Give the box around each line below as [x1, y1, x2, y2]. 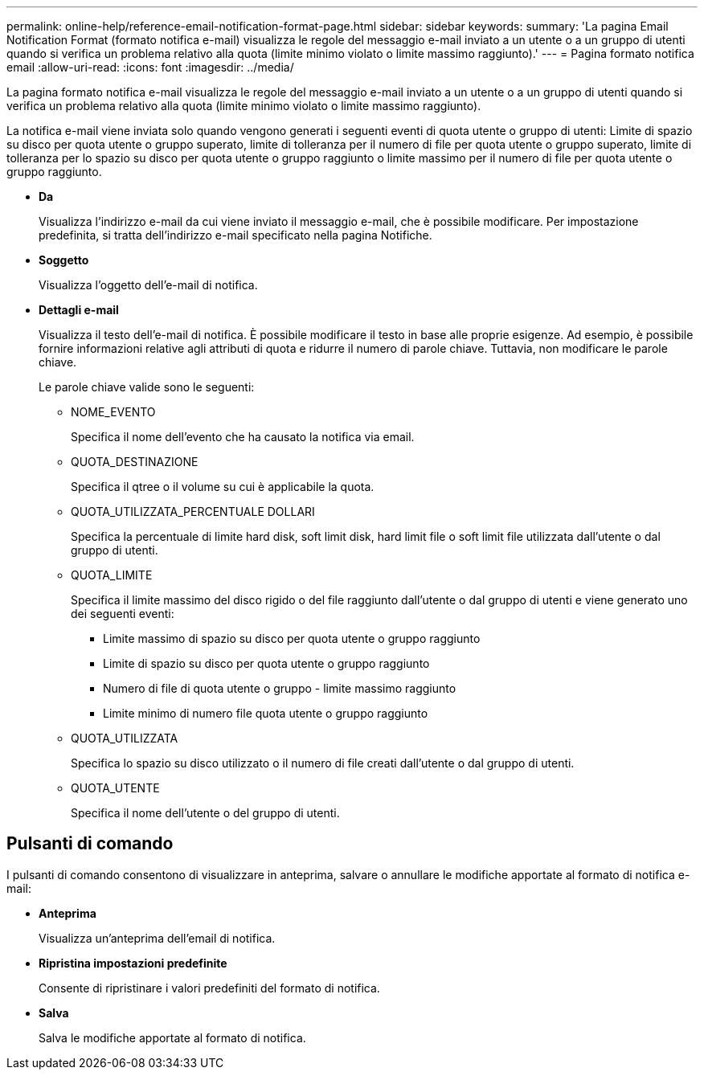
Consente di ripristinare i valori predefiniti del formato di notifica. [39, 980, 380, 995]
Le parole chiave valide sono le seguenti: [39, 380, 255, 394]
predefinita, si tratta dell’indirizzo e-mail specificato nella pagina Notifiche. [39, 228, 432, 242]
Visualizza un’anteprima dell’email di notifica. [39, 931, 276, 945]
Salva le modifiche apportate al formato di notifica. [39, 1030, 306, 1045]
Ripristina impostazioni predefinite [39, 955, 227, 970]
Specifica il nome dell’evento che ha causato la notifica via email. [71, 430, 415, 444]
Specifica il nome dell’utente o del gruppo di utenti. [71, 806, 340, 820]
